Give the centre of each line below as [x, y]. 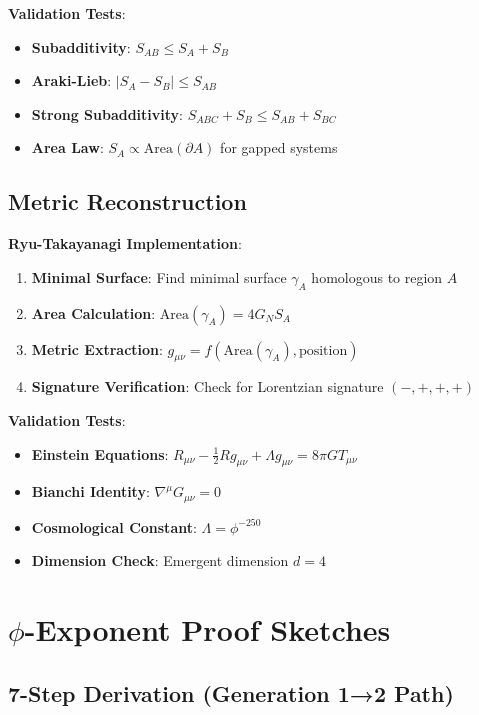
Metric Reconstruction [127, 201]
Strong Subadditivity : [107, 113]
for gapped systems [279, 147]
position [323, 350]
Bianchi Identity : [90, 491]
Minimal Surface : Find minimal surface [159, 276]
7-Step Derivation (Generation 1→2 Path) [231, 692]
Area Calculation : [93, 312]
